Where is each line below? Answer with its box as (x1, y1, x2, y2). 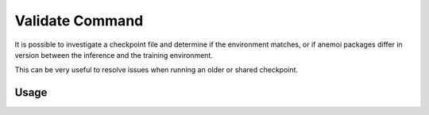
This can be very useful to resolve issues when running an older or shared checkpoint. (14, 65, 298, 75)
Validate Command (14, 12, 144, 29)
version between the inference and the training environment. (14, 50, 214, 59)
